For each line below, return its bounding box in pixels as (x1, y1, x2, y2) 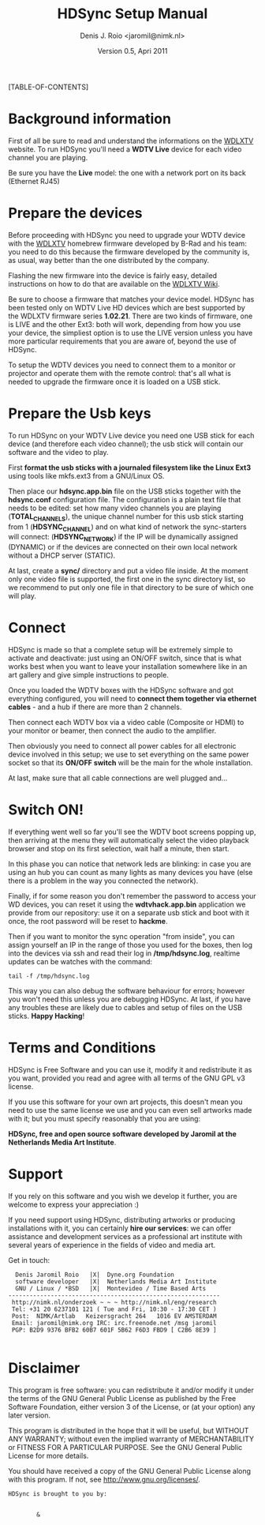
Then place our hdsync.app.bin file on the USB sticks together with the (8, 486, 241, 496)
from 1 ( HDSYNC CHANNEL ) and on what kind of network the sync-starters (8, 522, 247, 533)
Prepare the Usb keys (8, 404, 151, 423)
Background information (8, 110, 172, 128)
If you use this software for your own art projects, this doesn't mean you (8, 1097, 243, 1106)
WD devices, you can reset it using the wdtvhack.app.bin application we (8, 900, 246, 909)
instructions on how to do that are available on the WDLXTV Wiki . (8, 279, 220, 288)
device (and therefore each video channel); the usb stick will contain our (8, 439, 244, 449)
